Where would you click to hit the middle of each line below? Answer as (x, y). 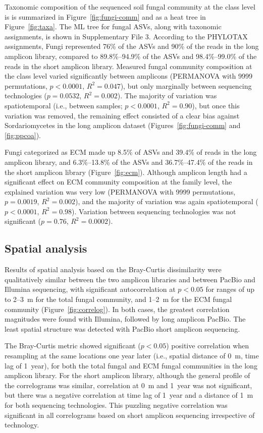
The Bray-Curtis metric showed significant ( (73, 346)
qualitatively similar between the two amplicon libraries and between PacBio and (130, 279)
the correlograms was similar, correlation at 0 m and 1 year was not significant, (128, 385)
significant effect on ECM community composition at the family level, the (118, 182)
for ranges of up (230, 289)
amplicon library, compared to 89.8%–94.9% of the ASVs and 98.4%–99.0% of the (131, 56)
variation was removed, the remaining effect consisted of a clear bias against (122, 115)
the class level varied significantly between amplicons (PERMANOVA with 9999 (128, 76)
